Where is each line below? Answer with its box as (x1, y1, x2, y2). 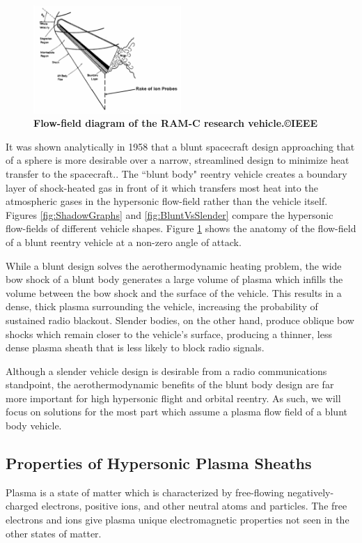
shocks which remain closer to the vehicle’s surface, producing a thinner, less (6, 326, 332, 341)
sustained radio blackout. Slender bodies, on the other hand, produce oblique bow (6, 312, 354, 327)
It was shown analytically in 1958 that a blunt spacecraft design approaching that (6, 139, 355, 153)
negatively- (287, 484, 334, 499)
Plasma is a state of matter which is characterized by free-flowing (6, 484, 284, 499)
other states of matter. (6, 526, 102, 540)
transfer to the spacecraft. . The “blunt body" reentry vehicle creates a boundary (6, 166, 347, 181)
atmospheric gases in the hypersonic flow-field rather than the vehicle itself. (6, 194, 328, 208)
